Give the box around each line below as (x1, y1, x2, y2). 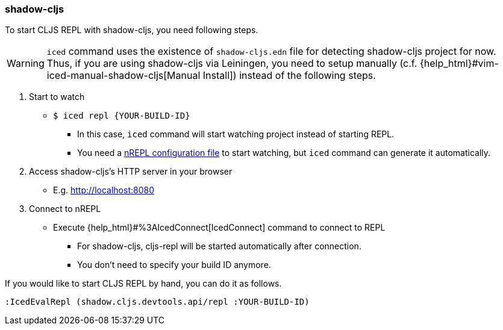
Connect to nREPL (29, 204, 101, 214)
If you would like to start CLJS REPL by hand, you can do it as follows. (5, 278, 282, 289)
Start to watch (29, 92, 85, 102)
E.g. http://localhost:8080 (53, 185, 154, 196)
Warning (7, 57, 45, 70)
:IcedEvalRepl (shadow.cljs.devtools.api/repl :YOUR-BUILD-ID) (5, 297, 310, 307)
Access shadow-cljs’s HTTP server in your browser (29, 166, 233, 177)
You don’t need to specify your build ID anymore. (77, 260, 271, 270)
